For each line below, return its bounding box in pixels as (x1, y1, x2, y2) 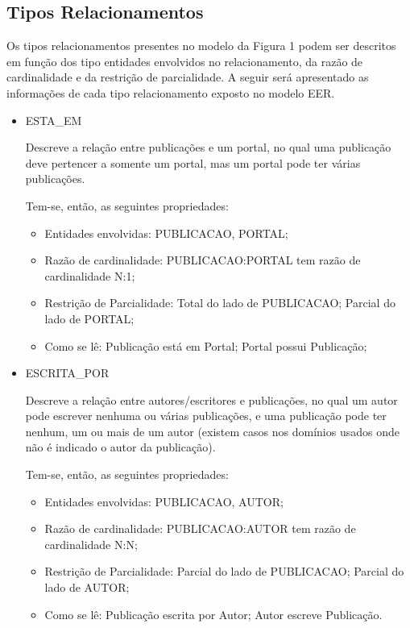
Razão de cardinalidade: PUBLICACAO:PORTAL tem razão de (44, 252, 361, 268)
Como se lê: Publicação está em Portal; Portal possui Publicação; (44, 337, 367, 354)
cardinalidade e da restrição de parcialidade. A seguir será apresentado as (6, 69, 369, 85)
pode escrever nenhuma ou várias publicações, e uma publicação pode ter (25, 407, 387, 424)
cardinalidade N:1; (44, 267, 135, 284)
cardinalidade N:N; (44, 535, 138, 552)
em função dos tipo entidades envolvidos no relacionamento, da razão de (6, 52, 363, 69)
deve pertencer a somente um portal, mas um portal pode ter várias (25, 154, 361, 171)
